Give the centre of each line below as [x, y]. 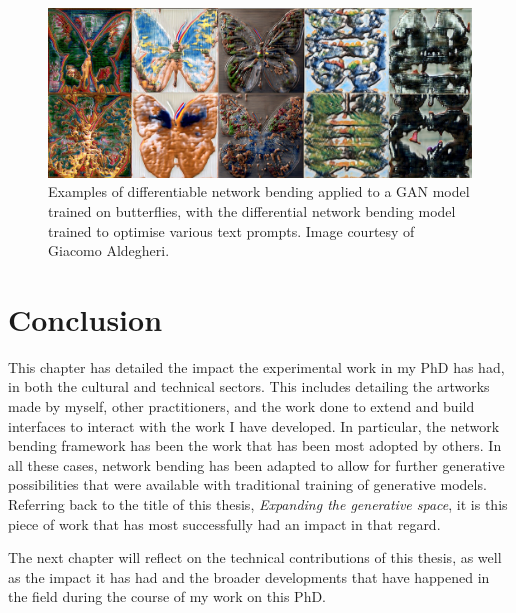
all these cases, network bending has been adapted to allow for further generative [256, 464]
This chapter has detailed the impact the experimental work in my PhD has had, [256, 366]
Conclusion [85, 318]
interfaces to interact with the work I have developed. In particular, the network [254, 425]
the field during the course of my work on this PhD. [167, 596]
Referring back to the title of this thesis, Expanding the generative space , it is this [258, 504]
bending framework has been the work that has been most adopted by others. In [255, 445]
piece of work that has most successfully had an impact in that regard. [224, 523]
